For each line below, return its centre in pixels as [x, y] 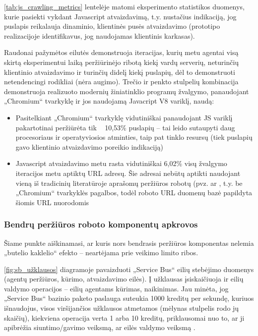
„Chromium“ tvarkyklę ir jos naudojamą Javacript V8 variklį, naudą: [109, 101]
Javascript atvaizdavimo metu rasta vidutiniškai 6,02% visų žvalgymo [121, 163]
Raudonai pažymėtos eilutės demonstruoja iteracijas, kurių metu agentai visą [121, 52]
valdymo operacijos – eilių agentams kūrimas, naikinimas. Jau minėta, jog [116, 288]
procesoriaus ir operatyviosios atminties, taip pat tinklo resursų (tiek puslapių [134, 137]
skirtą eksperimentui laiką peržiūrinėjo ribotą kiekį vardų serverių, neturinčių [122, 62]
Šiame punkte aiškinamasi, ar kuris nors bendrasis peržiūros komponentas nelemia [129, 243]
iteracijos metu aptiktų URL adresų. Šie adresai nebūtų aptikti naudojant [128, 173]
